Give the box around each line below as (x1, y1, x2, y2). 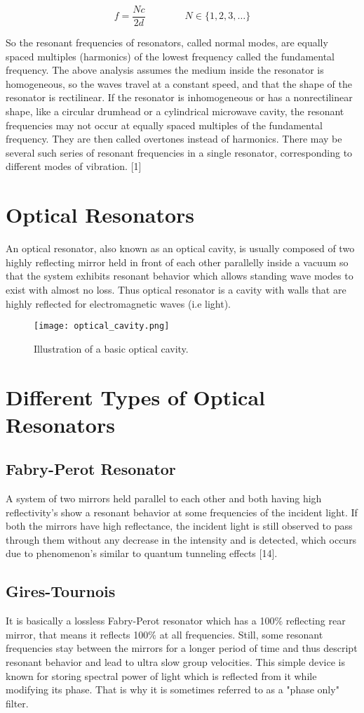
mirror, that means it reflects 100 (6, 627, 149, 641)
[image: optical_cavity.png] (34, 321, 170, 332)
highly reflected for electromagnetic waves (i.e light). (6, 296, 231, 310)
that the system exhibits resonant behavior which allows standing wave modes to (6, 268, 353, 283)
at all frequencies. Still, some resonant (159, 627, 323, 641)
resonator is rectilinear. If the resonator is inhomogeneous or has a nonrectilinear (6, 90, 353, 105)
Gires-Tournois (6, 580, 116, 602)
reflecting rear (285, 613, 346, 628)
